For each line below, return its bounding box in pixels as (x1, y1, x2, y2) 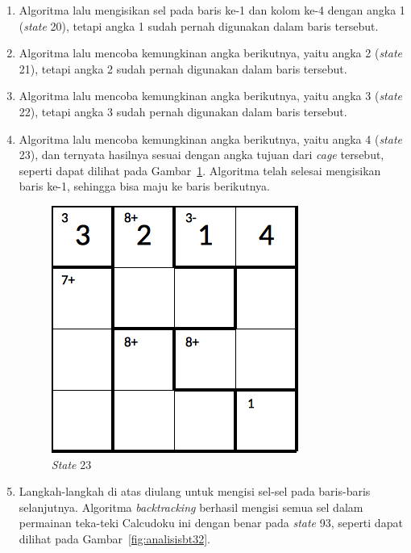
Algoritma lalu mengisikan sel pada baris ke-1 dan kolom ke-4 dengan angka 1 (19, 2, 405, 18)
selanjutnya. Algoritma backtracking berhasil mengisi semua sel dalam (19, 498, 363, 515)
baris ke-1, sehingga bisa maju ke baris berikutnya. (19, 178, 270, 195)
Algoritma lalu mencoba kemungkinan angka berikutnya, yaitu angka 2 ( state (19, 44, 402, 61)
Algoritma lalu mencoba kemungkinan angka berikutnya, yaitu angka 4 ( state (19, 130, 402, 147)
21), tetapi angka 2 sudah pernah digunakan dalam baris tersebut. (19, 60, 347, 77)
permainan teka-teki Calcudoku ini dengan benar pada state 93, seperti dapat (19, 514, 403, 531)
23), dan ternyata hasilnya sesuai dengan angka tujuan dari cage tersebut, (19, 146, 384, 163)
